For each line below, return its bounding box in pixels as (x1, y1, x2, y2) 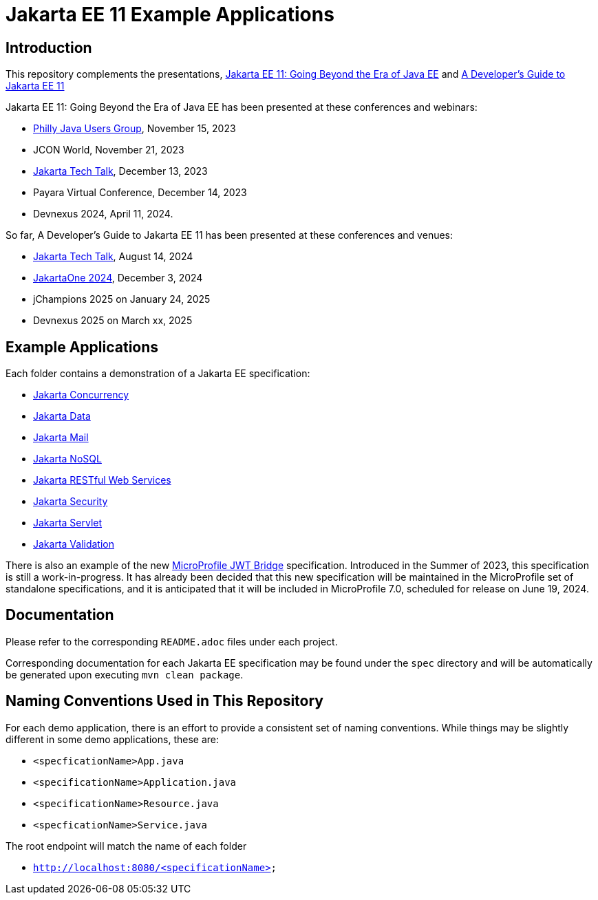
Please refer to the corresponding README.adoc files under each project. (6, 635, 338, 647)
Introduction (6, 39, 92, 56)
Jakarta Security (33, 495, 108, 508)
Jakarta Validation (33, 538, 114, 550)
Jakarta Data (33, 410, 91, 422)
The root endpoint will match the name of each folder (6, 839, 247, 852)
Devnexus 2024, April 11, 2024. (33, 208, 173, 220)
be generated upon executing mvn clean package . (6, 668, 244, 681)
